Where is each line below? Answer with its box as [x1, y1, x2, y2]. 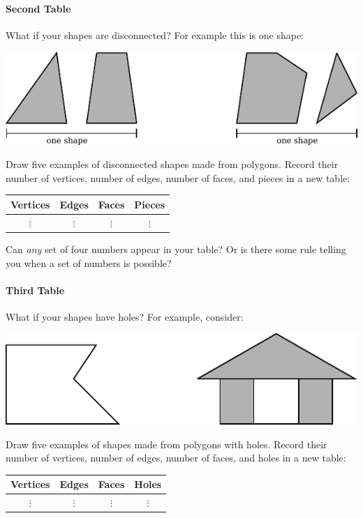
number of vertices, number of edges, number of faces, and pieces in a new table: [6, 170, 350, 185]
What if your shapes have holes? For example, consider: [6, 309, 244, 323]
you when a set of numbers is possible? [6, 255, 172, 270]
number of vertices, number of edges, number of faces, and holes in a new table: [6, 450, 346, 465]
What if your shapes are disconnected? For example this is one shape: [6, 27, 304, 42]
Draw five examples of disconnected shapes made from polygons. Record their [6, 157, 339, 172]
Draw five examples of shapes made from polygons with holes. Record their [6, 436, 327, 451]
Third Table [6, 282, 65, 297]
